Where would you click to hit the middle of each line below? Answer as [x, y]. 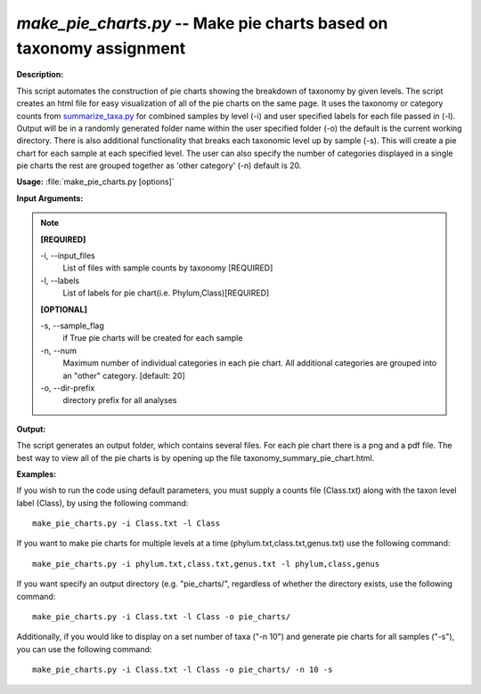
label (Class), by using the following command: [102, 503]
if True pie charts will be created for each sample [153, 338]
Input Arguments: [50, 198]
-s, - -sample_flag [72, 326]
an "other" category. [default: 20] [124, 375]
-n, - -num [59, 351]
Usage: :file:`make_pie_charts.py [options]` [95, 182]
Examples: [37, 474]
